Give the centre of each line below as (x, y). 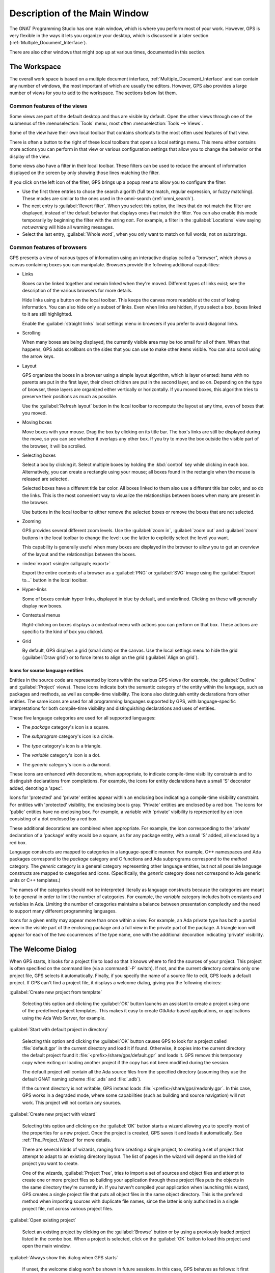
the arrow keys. (38, 356)
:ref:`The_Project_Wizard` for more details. (67, 1140)
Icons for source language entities (46, 671)
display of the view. (30, 156)
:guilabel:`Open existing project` (43, 1220)
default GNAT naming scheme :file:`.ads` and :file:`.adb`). (82, 1079)
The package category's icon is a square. (66, 727)
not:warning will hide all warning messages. (68, 227)
